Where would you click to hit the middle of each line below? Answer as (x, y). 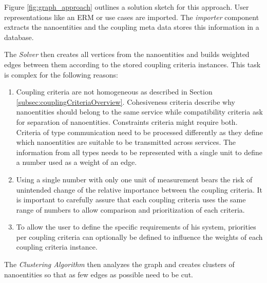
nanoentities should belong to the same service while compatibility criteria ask (139, 112)
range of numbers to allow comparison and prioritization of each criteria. (130, 209)
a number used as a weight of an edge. (77, 162)
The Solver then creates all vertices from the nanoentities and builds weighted (127, 54)
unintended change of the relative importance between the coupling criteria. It (139, 189)
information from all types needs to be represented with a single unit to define (139, 152)
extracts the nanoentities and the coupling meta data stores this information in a (132, 27)
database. (19, 37)
